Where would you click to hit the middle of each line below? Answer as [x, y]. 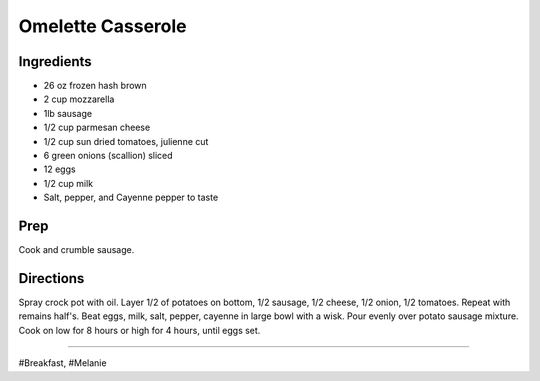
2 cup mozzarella [79, 99]
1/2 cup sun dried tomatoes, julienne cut [126, 141]
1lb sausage [68, 113]
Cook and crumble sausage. [76, 250]
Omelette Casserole [102, 26]
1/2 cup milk [68, 183]
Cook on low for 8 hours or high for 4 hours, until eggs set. [139, 330]
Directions [51, 278]
